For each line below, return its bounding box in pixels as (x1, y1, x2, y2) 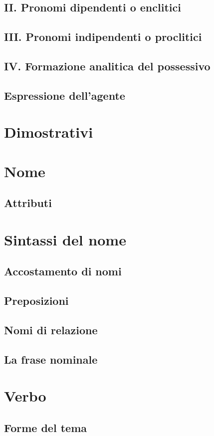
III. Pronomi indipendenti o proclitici (4, 29, 202, 44)
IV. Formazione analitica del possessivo (4, 58, 211, 73)
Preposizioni (4, 293, 69, 308)
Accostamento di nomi (4, 263, 122, 279)
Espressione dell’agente (4, 87, 125, 103)
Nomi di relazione (4, 322, 98, 337)
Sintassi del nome (4, 229, 126, 249)
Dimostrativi (4, 122, 93, 142)
